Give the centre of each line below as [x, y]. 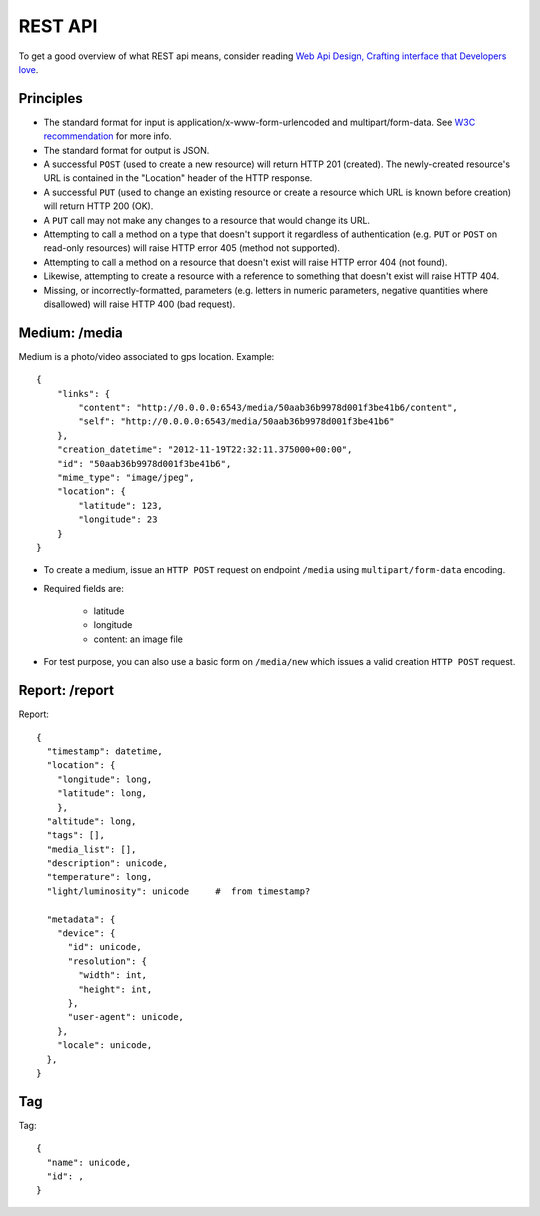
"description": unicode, [107, 863]
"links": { [83, 393]
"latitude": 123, [121, 505]
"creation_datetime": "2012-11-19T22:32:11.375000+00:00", [204, 449]
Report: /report [66, 690]
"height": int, [115, 989]
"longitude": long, [104, 779]
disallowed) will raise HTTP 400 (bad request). [139, 304]
